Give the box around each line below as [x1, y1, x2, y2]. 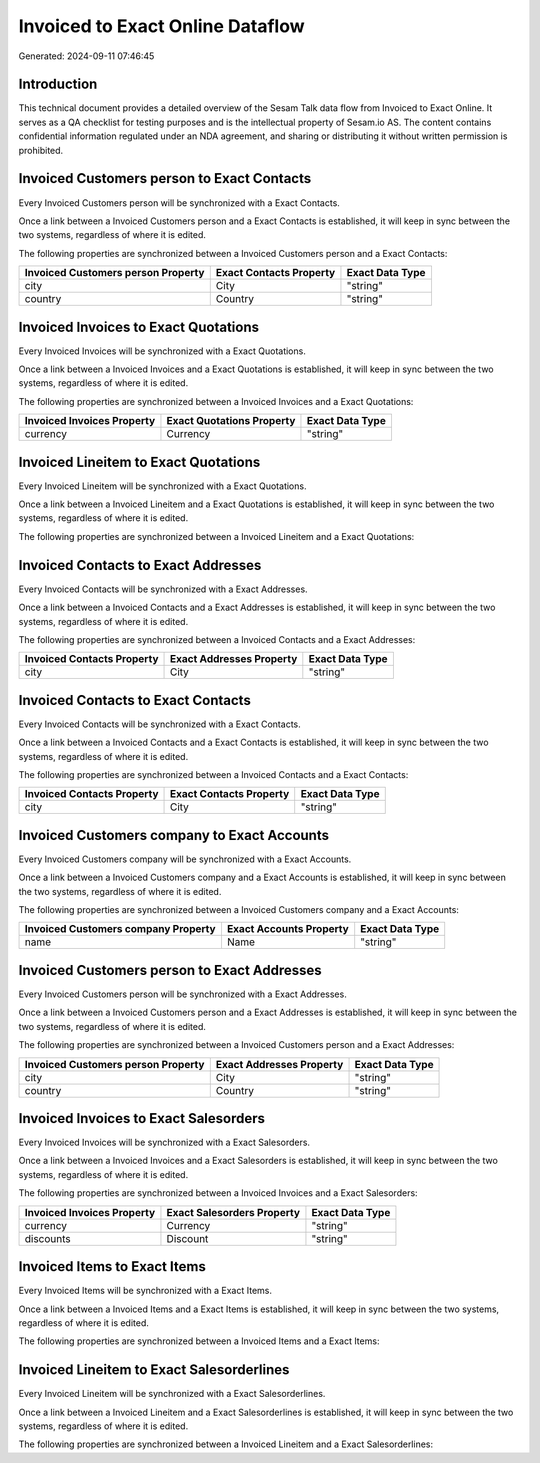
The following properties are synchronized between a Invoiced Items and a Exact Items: [18, 1335, 380, 1347]
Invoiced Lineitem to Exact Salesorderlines [18, 1361, 290, 1379]
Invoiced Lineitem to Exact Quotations [18, 453, 261, 470]
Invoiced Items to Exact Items [18, 1258, 207, 1275]
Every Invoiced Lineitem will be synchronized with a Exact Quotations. [18, 480, 307, 492]
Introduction [18, 76, 98, 93]
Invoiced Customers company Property [24, 922, 216, 936]
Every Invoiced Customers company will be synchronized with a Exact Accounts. [18, 853, 352, 865]
